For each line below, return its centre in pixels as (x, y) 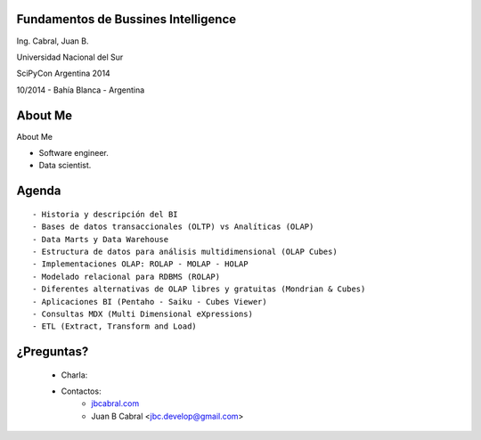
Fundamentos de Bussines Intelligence (126, 19)
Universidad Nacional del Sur (70, 57)
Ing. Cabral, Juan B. (53, 41)
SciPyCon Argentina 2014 (63, 73)
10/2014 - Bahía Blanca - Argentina (81, 90)
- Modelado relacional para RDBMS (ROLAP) (126, 277)
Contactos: (81, 391)
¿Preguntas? (53, 352)
